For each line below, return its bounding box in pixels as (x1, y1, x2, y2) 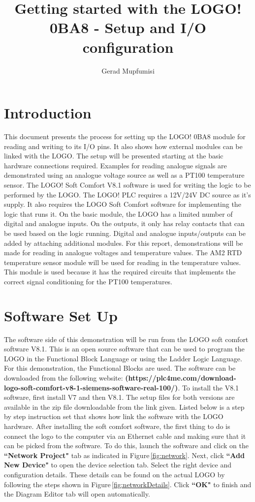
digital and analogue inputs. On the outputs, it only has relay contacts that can (4, 218, 245, 229)
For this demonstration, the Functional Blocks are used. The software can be (4, 363, 236, 373)
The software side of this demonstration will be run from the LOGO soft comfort (4, 334, 249, 344)
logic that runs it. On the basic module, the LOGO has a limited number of (4, 208, 233, 219)
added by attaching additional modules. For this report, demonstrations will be (4, 237, 243, 248)
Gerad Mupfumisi (101, 65, 155, 76)
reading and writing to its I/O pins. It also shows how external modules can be (4, 141, 243, 151)
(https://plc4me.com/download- (125, 373, 236, 383)
